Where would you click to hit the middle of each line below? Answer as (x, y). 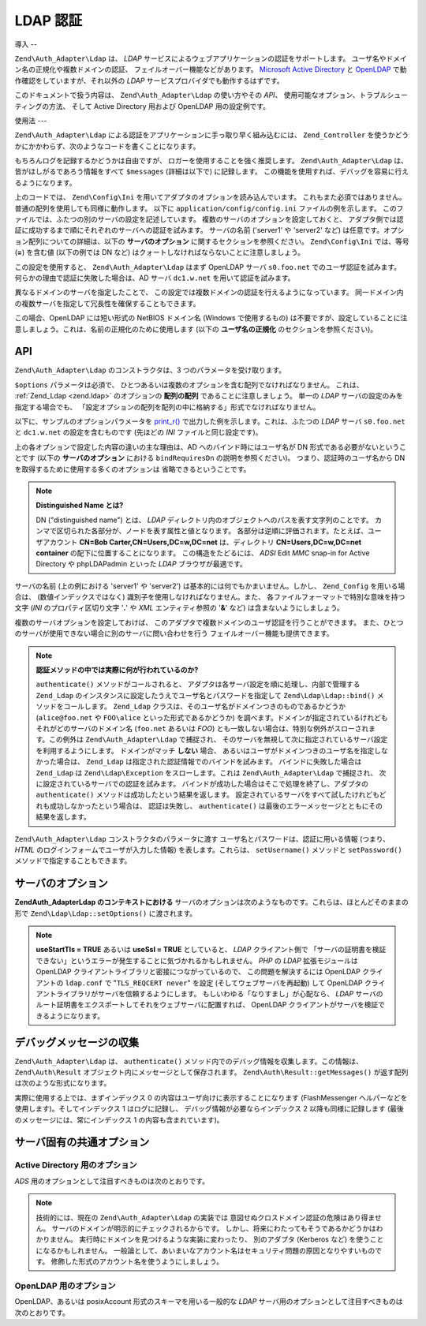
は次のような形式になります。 (63, 1083)
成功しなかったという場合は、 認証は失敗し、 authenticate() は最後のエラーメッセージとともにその (216, 805)
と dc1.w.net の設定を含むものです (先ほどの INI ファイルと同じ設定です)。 (138, 432)
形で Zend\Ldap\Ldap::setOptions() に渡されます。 (106, 913)
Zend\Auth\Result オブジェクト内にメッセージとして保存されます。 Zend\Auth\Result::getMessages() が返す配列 (211, 1072)
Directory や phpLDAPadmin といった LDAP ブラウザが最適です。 (142, 564)
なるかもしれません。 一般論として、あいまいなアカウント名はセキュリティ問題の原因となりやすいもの (209, 1250)
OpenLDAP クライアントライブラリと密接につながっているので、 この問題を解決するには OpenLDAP (198, 972)
